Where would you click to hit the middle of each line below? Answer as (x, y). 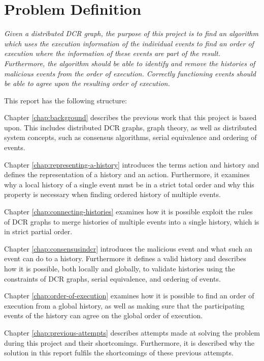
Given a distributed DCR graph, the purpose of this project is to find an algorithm (131, 33)
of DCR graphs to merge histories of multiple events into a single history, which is (132, 221)
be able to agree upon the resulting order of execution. (87, 83)
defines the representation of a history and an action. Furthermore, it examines (127, 174)
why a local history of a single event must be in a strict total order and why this (129, 184)
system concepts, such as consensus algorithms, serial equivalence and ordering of (130, 137)
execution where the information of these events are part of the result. (112, 53)
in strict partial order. (38, 231)
